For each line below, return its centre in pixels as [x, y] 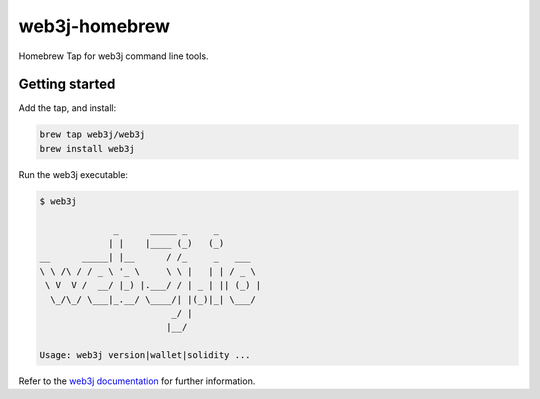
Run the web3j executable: [73, 174]
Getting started [67, 84]
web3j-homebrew [94, 26]
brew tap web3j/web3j [92, 134]
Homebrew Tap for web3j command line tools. [113, 56]
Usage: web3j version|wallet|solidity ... [145, 355]
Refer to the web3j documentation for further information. [137, 381]
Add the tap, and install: [67, 108]
